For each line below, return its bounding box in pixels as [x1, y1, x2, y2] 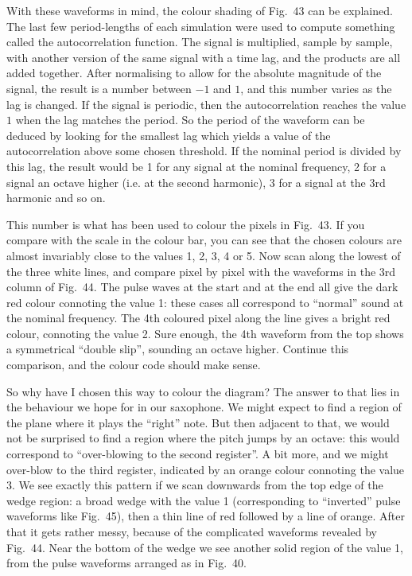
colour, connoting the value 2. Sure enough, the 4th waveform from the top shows [6, 325, 404, 341]
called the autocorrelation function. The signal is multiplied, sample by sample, [6, 33, 393, 50]
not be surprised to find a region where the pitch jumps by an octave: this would [6, 430, 400, 446]
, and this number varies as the [240, 80, 392, 96]
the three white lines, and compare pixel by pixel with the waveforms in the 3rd [6, 263, 396, 279]
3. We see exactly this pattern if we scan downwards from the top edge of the [6, 477, 383, 493]
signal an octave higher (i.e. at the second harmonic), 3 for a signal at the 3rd [6, 173, 386, 190]
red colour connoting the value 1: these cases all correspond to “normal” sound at [6, 294, 404, 310]
